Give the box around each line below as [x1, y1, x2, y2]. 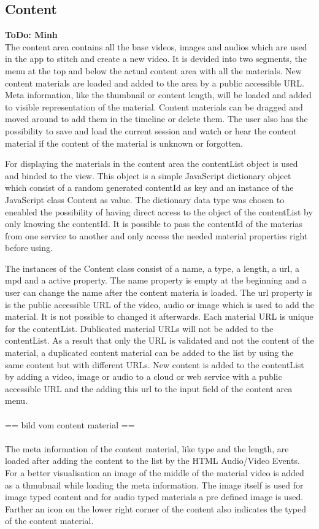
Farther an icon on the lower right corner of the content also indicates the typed [5, 502, 306, 515]
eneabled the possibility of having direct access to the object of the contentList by [5, 205, 313, 218]
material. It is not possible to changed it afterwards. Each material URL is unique [5, 310, 313, 323]
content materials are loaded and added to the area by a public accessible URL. [5, 76, 304, 89]
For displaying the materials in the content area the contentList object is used [5, 157, 298, 170]
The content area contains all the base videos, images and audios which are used [5, 40, 307, 53]
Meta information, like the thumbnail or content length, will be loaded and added [5, 88, 312, 101]
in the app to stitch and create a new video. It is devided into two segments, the [5, 52, 307, 65]
